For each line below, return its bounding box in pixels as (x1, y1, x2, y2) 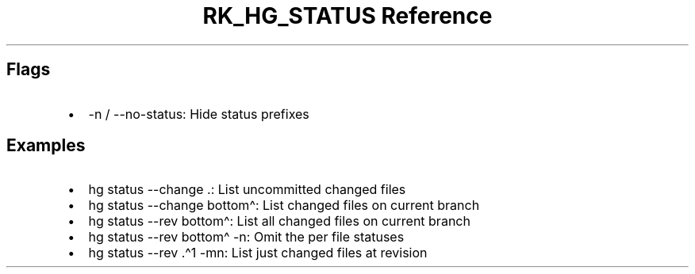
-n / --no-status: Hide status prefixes (88, 105, 309, 122)
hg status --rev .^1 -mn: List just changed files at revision (88, 245, 428, 261)
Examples (6, 135, 86, 156)
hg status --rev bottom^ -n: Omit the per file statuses (88, 229, 405, 245)
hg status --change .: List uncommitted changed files (88, 181, 406, 198)
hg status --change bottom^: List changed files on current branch (88, 197, 480, 214)
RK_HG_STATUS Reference (202, 2, 493, 29)
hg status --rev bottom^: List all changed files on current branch (88, 213, 470, 230)
